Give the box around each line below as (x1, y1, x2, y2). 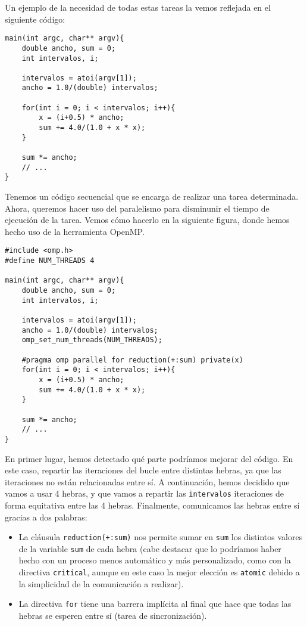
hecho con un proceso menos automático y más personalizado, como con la (18, 554, 291, 566)
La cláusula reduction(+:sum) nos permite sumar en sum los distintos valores (18, 531, 303, 543)
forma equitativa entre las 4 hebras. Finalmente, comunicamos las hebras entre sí (5, 498, 300, 511)
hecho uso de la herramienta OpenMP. (5, 225, 145, 237)
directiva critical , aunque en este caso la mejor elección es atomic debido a (18, 566, 300, 578)
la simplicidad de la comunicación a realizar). (18, 577, 184, 590)
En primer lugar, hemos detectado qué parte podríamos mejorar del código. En (5, 452, 293, 464)
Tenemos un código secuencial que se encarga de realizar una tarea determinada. (5, 190, 299, 203)
